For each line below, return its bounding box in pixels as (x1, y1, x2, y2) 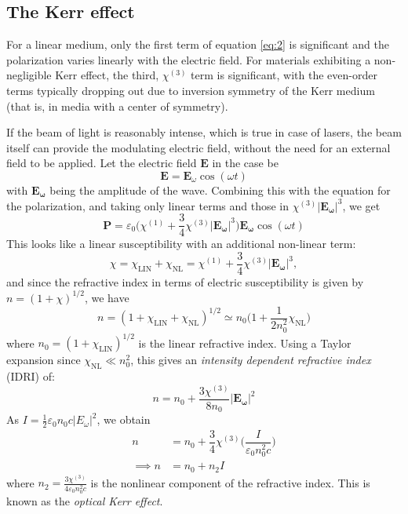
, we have (84, 289, 129, 305)
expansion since (6, 352, 81, 368)
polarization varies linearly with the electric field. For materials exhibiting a (6, 51, 371, 67)
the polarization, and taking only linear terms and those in (6, 197, 290, 213)
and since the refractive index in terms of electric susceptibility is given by (6, 273, 364, 290)
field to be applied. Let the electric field (6, 155, 197, 171)
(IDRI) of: (6, 367, 55, 384)
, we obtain (97, 411, 151, 428)
